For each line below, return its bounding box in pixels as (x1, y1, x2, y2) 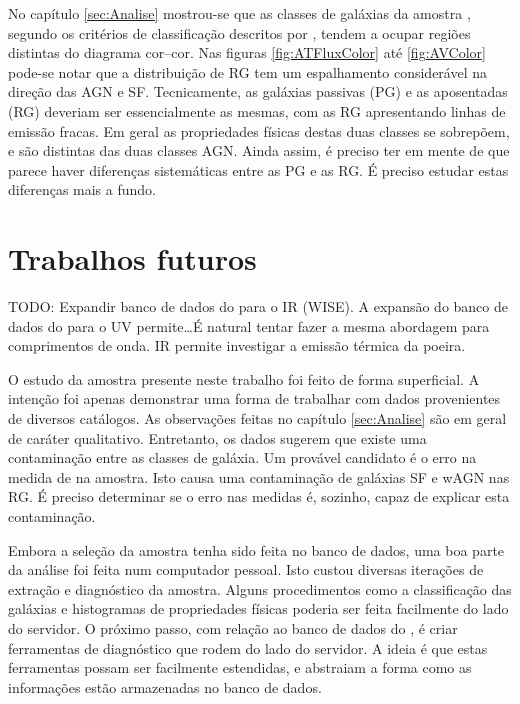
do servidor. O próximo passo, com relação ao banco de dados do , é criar (8, 617, 458, 638)
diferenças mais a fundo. (8, 179, 156, 200)
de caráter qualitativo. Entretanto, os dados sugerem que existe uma (8, 427, 427, 448)
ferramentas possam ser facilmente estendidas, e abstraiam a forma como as (8, 657, 472, 678)
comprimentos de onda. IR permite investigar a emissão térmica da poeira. (8, 335, 466, 356)
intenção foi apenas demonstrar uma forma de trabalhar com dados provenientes (8, 388, 501, 409)
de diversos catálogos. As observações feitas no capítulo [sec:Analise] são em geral (8, 408, 507, 429)
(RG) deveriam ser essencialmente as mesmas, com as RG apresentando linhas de (8, 100, 506, 121)
